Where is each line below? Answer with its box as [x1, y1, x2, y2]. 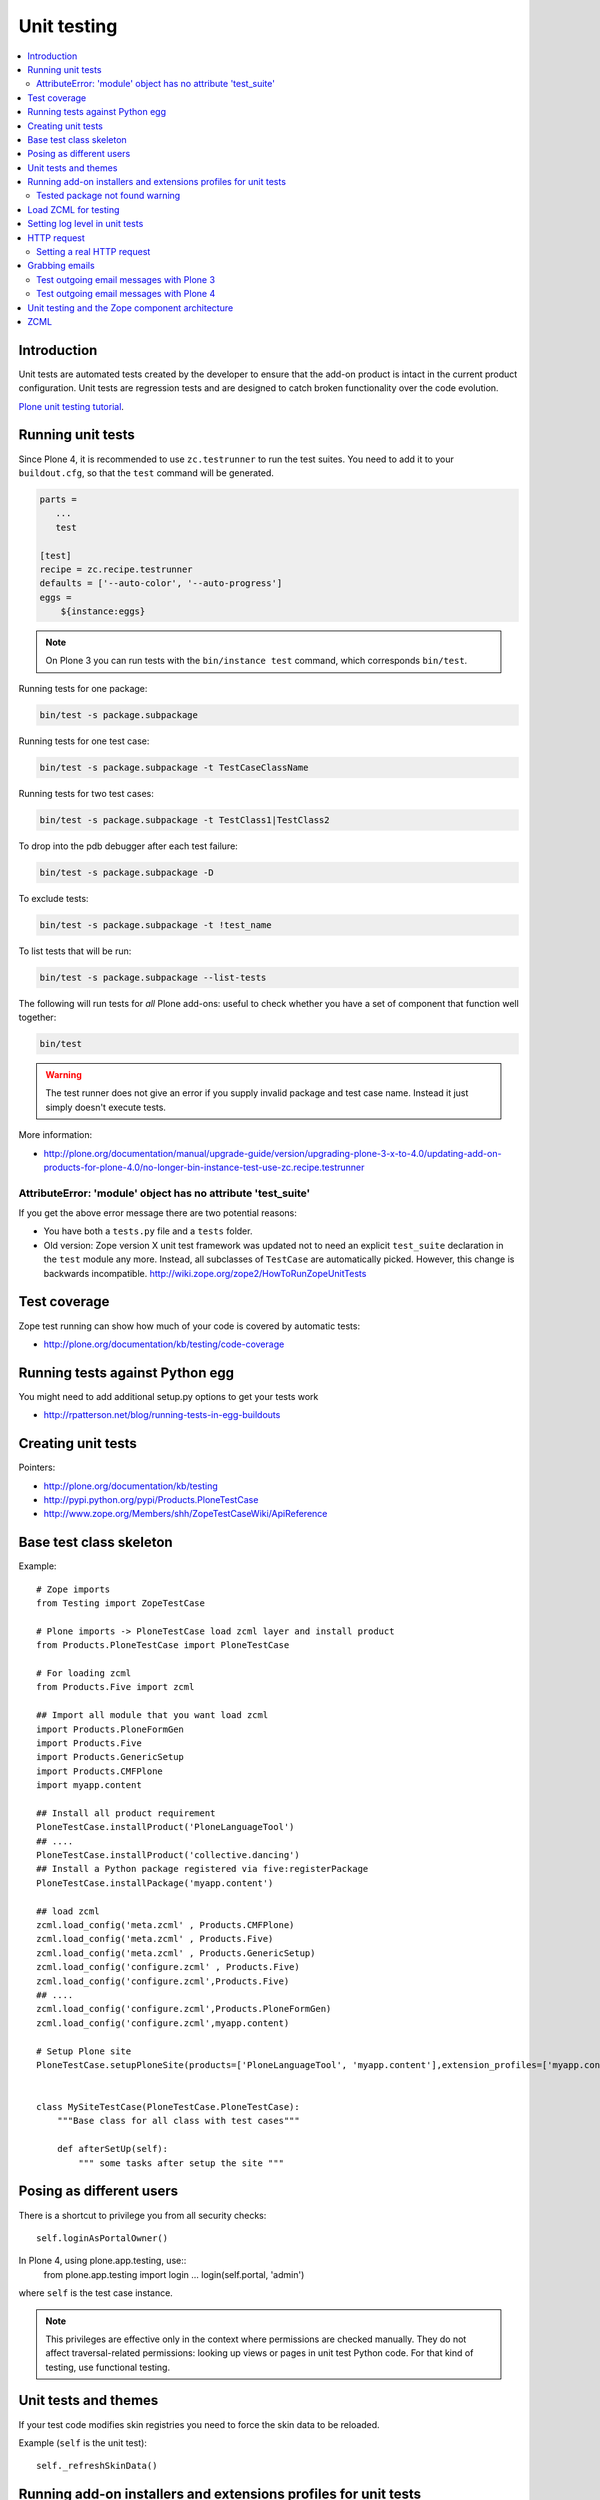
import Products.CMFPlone [36, 1765, 164, 1777]
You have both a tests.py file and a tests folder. [43, 1225, 253, 1237]
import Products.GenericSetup [36, 1751, 185, 1763]
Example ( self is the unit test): [18, 2436, 147, 2449]
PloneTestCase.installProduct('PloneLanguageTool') [36, 1821, 295, 1833]
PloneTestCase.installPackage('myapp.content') [36, 1877, 274, 1889]
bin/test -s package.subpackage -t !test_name [39, 919, 272, 930]
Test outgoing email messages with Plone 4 [36, 288, 216, 300]
